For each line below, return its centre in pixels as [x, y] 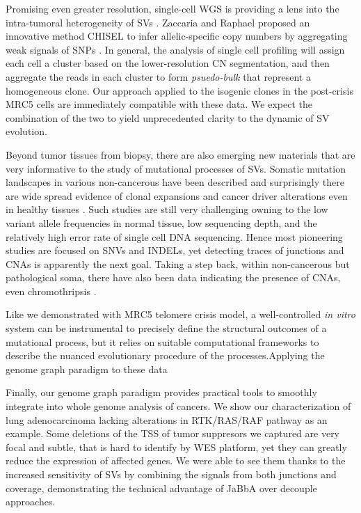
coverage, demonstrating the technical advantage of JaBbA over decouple [161, 488]
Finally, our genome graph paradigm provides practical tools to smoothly [161, 392]
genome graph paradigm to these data [87, 369]
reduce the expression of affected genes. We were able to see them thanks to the [176, 460]
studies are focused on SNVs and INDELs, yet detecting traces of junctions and [175, 250]
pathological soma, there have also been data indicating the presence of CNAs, [173, 277]
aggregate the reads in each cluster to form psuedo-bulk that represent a [158, 76]
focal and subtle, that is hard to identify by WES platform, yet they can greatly [176, 447]
